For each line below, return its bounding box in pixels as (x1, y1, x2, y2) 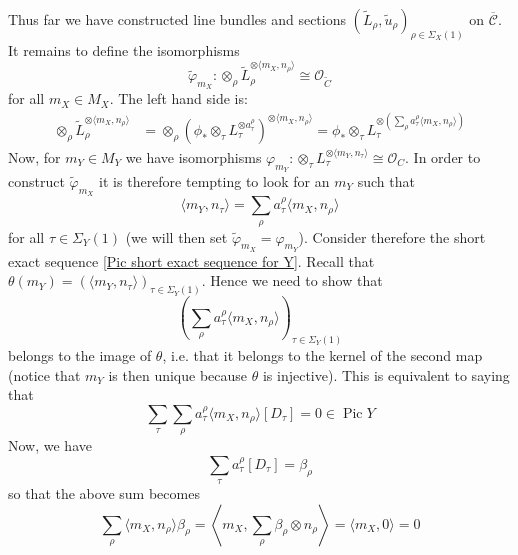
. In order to (405, 146, 481, 167)
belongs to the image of (8, 344, 152, 365)
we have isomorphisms (125, 146, 262, 167)
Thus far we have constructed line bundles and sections (8, 9, 347, 29)
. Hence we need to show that (201, 270, 383, 291)
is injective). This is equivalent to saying (262, 364, 510, 385)
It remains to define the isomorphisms (8, 39, 240, 60)
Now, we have (8, 435, 92, 456)
